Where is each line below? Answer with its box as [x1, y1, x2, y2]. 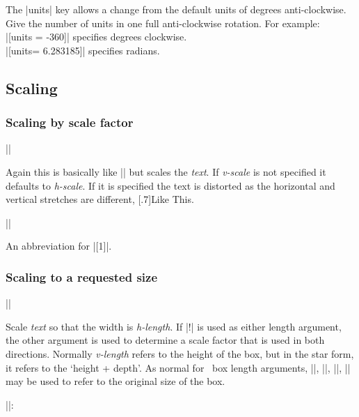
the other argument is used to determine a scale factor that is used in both [6, 333, 325, 347]
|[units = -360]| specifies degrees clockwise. [6, 29, 187, 44]
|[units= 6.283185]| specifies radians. [6, 43, 160, 57]
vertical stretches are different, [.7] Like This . [6, 192, 194, 206]
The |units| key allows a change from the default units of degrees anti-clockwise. [6, 2, 346, 16]
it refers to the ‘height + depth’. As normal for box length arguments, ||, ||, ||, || [6, 360, 351, 374]
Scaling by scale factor [6, 114, 134, 131]
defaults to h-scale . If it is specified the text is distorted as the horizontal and [6, 178, 335, 192]
